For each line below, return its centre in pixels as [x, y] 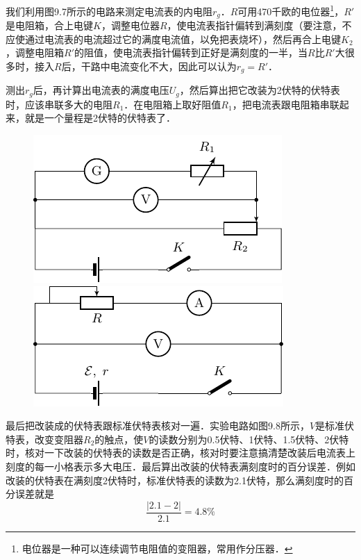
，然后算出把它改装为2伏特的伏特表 [260, 90]
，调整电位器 [130, 25]
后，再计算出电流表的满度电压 [101, 90]
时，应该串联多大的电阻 [59, 104]
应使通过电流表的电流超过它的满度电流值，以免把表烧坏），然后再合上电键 [173, 39]
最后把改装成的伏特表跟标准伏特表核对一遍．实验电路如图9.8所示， [158, 426]
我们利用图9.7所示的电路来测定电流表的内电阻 [109, 11]
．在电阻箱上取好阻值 [173, 104]
